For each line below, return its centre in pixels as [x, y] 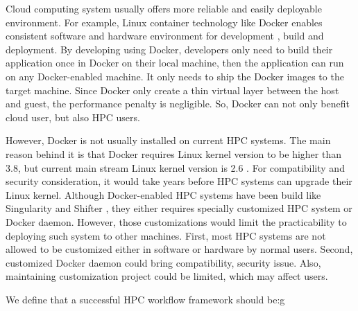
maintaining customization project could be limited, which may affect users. [167, 276]
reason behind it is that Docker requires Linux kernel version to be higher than [173, 153]
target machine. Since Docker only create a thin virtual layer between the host [172, 90]
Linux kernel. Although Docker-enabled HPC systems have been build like [163, 194]
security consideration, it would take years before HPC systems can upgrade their [179, 181]
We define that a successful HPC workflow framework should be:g [145, 299]
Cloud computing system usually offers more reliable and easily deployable [164, 8]
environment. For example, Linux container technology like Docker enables [164, 22]
